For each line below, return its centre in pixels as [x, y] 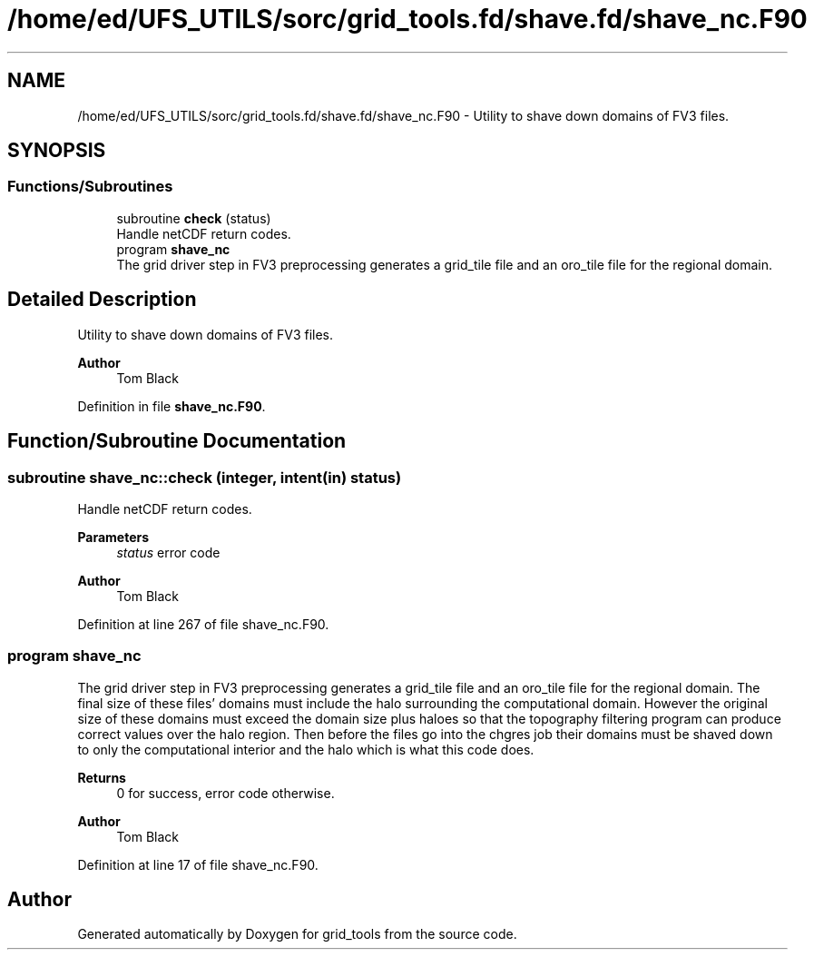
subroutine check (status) [194, 218]
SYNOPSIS [57, 151]
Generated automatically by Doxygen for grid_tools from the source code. [297, 934]
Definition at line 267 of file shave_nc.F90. [203, 624]
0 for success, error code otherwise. [226, 793]
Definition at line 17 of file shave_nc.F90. [198, 864]
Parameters [113, 537]
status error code [168, 552]
